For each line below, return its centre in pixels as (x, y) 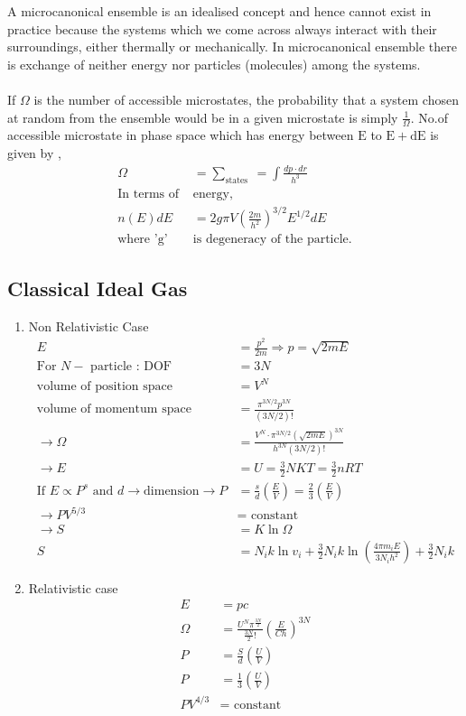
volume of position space (104, 387)
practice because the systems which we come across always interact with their (222, 28)
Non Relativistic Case (89, 325)
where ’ (138, 240)
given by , (34, 152)
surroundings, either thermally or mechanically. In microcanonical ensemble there (232, 46)
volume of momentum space (114, 409)
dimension (172, 491)
